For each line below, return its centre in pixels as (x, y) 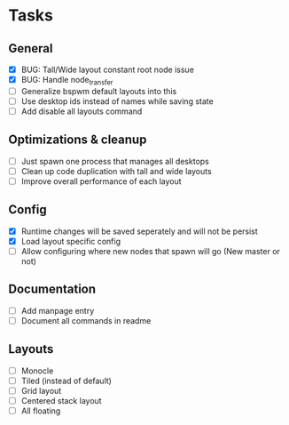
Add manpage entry (58, 310)
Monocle (37, 371)
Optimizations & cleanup (78, 140)
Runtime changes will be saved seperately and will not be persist (139, 231)
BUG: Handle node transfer (67, 81)
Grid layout (41, 390)
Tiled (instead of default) (66, 381)
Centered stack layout (62, 400)
